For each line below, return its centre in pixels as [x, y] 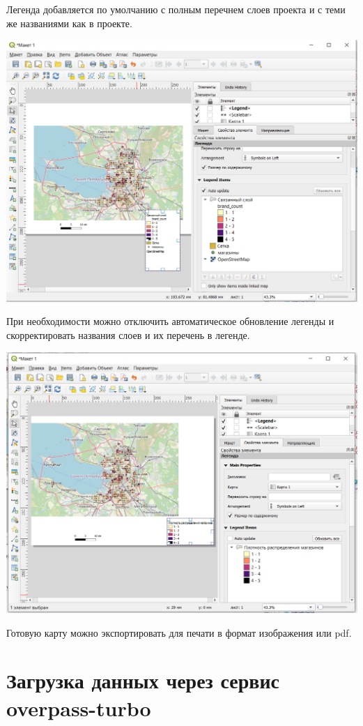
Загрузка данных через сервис [143, 680]
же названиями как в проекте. [69, 23]
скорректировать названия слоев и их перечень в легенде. [128, 334]
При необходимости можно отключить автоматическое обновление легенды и [170, 321]
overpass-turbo [79, 708]
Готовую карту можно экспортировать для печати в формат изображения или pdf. [179, 632]
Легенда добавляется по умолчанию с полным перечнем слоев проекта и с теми [176, 9]
